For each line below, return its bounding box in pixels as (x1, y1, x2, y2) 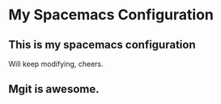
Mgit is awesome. (8, 82, 100, 96)
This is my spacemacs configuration (8, 38, 196, 52)
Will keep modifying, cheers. (8, 59, 104, 69)
